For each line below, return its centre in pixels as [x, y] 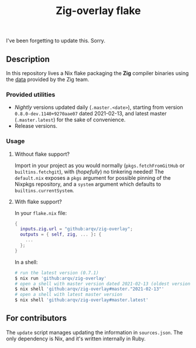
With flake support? [38, 202]
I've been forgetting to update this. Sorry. [56, 41]
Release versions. [36, 126]
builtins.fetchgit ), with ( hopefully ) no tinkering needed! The [89, 172]
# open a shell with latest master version [68, 295]
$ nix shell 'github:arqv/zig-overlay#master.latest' [81, 300]
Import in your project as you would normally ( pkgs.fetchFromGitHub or [99, 165]
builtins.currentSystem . [44, 190]
